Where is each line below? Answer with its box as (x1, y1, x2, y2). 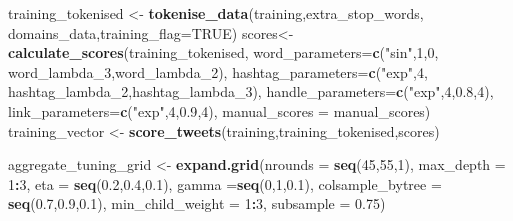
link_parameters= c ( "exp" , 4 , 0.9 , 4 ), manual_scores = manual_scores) (8, 100, 431, 121)
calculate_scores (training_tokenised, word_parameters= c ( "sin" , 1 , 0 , (8, 42, 439, 63)
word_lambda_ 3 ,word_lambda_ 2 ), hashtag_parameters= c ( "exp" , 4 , (8, 61, 428, 82)
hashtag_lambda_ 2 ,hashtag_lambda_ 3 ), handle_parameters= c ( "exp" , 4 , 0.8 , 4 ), (8, 81, 494, 102)
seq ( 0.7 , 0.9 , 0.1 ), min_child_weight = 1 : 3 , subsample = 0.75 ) (8, 193, 386, 214)
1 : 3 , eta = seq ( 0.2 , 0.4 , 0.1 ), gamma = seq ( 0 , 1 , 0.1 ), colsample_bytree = (8, 173, 442, 194)
